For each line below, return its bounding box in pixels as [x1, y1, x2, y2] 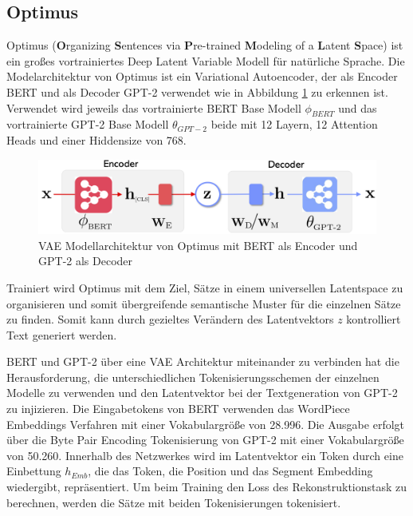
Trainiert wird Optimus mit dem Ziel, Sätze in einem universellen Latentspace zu [6, 279, 403, 296]
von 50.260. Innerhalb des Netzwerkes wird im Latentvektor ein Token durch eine [6, 447, 403, 463]
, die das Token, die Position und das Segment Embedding [88, 462, 373, 479]
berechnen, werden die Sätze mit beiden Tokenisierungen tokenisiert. [6, 494, 341, 510]
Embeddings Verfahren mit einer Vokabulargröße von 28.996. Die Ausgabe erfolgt [6, 415, 404, 432]
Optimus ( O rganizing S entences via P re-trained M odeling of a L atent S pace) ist [6, 37, 403, 54]
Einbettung [6, 462, 61, 479]
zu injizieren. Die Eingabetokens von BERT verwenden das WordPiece [6, 400, 350, 417]
